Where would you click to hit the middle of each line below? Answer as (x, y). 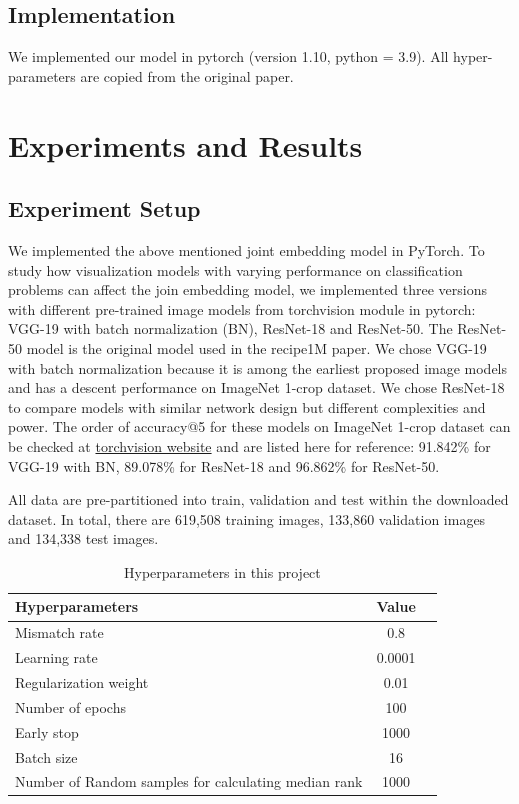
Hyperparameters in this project (222, 571)
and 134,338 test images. (83, 538)
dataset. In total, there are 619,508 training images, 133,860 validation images (247, 518)
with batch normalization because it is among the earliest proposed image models (258, 367)
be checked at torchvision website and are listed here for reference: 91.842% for (249, 445)
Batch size (46, 756)
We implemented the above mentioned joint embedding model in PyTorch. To (246, 249)
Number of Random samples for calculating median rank (189, 781)
